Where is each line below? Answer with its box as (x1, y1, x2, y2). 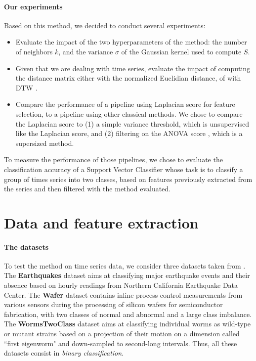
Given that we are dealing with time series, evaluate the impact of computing (15, 63, 251, 73)
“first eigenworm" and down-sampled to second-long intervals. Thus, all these (4, 338, 237, 348)
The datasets (4, 241, 49, 252)
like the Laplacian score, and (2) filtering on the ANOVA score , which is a (15, 128, 243, 138)
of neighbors (15, 46, 53, 56)
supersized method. (15, 137, 74, 148)
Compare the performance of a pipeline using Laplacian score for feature (15, 99, 235, 109)
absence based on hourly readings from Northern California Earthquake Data (4, 280, 238, 290)
